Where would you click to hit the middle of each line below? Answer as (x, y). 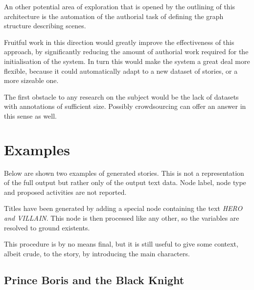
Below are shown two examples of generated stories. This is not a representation (124, 173)
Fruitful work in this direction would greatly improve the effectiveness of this (119, 42)
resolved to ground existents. (47, 227)
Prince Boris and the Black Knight (94, 280)
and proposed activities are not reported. (65, 192)
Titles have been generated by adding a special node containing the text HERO (123, 208)
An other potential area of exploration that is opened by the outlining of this (120, 6)
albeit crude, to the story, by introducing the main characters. (97, 253)
